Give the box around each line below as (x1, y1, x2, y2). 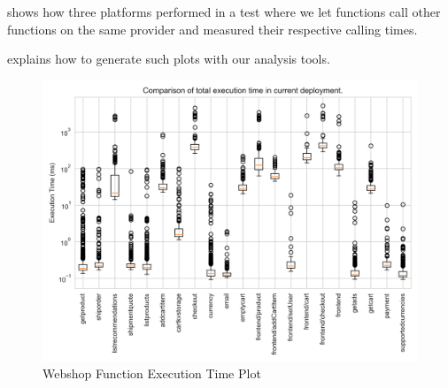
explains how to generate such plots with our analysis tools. (7, 49, 330, 68)
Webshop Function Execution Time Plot (42, 364, 261, 383)
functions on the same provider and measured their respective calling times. (7, 19, 418, 38)
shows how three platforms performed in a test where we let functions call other (7, 3, 441, 20)
